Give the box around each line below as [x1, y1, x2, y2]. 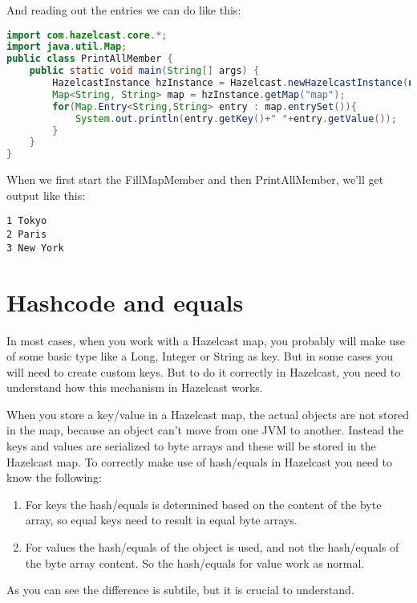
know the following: [6, 469, 103, 486]
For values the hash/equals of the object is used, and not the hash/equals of [25, 539, 399, 556]
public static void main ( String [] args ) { [29, 65, 260, 77]
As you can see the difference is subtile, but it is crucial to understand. [6, 581, 354, 598]
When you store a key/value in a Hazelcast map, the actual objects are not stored [6, 405, 410, 422]
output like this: [6, 186, 86, 203]
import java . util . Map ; [6, 41, 128, 53]
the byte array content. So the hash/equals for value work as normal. [25, 554, 365, 571]
